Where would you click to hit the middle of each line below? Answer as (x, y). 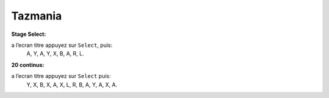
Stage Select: (29, 34)
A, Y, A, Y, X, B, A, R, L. (55, 54)
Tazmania (37, 16)
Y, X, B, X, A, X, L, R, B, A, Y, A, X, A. (72, 85)
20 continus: (28, 65)
